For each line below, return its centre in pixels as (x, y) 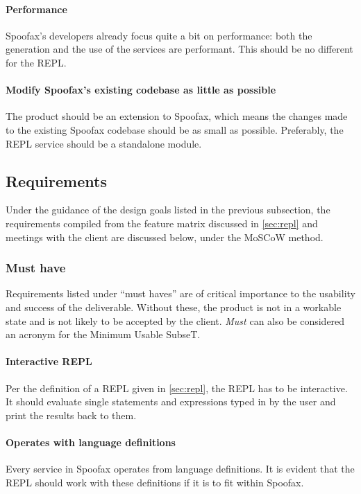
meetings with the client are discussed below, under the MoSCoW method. (165, 237)
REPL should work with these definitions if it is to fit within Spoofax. (155, 482)
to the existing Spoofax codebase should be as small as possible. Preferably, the (175, 129)
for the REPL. (36, 62)
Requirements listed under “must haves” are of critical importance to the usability (180, 293)
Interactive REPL (49, 361)
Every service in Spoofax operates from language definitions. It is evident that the (180, 469)
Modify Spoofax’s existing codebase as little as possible (141, 90)
